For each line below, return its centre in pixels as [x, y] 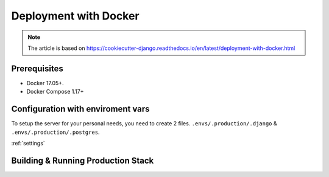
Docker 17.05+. [45, 83]
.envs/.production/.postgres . [55, 132]
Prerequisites [37, 68]
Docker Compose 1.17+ [55, 92]
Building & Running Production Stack [83, 160]
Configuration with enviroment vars [80, 109]
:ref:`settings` [28, 143]
